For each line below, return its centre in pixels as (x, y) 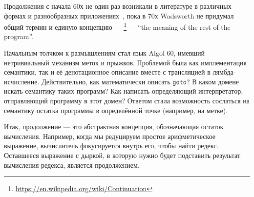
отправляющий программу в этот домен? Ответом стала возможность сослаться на (127, 101)
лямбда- (224, 72)
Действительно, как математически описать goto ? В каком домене (140, 81)
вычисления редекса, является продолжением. (72, 165)
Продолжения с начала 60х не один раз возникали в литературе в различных (118, 6)
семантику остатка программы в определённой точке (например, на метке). (116, 110)
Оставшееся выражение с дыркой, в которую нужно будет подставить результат (122, 155)
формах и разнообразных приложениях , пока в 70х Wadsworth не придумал (119, 15)
